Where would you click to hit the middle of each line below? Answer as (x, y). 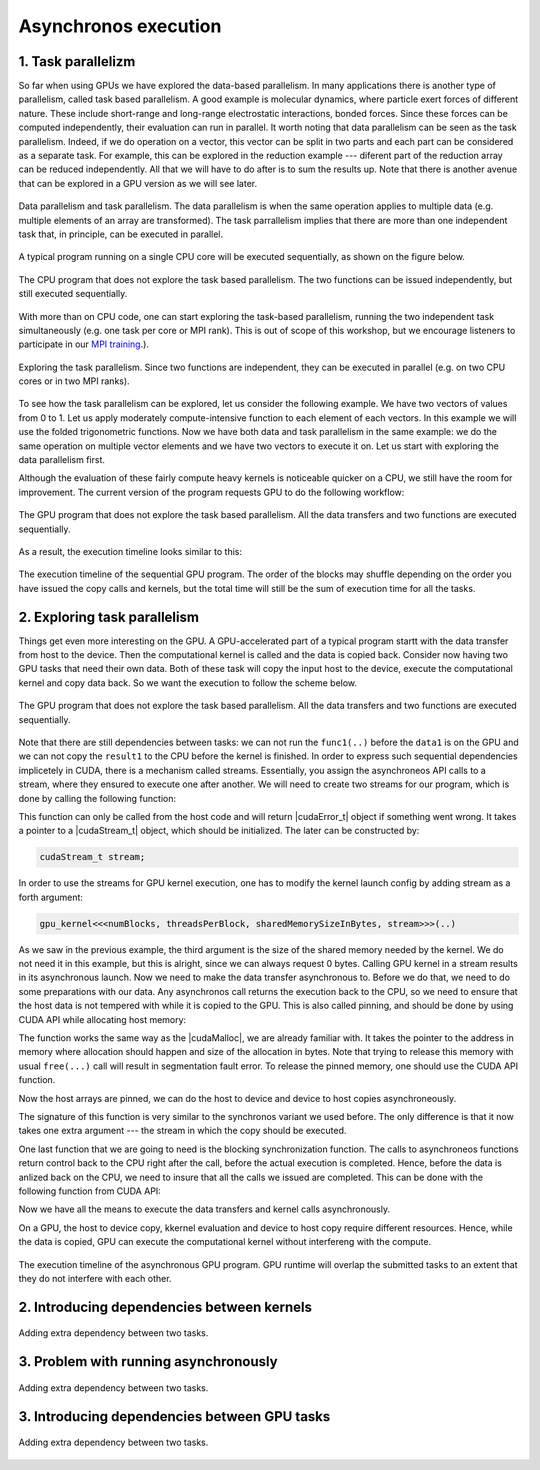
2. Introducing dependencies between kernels (165, 1306)
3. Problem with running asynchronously (148, 1361)
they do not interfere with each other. (95, 1278)
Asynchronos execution (120, 26)
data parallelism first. (61, 460)
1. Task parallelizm (77, 61)
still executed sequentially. (73, 294)
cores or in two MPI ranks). (74, 381)
